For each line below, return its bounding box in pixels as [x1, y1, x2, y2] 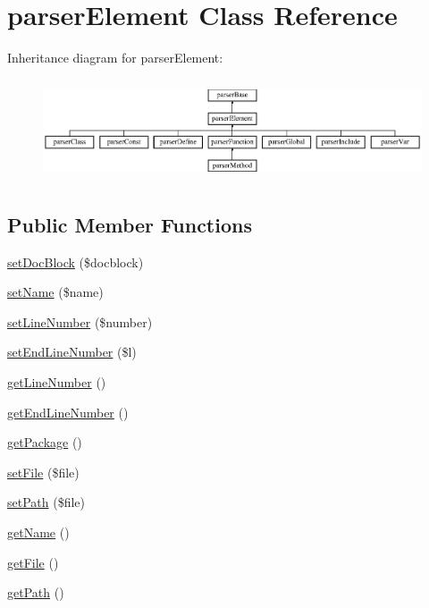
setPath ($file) [7, 493, 86, 511]
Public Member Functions [7, 210, 252, 238]
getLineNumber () [7, 372, 106, 391]
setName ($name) [7, 283, 104, 301]
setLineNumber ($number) [7, 312, 153, 331]
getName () [7, 522, 70, 541]
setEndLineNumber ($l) [7, 342, 137, 361]
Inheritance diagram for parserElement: [7, 48, 223, 67]
